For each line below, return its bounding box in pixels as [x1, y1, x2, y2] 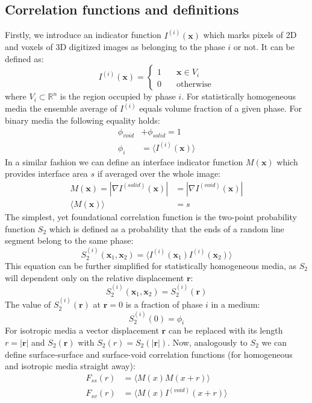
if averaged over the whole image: [97, 167, 220, 180]
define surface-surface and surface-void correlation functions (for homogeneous [5, 347, 293, 360]
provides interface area [5, 167, 88, 180]
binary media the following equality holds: [5, 114, 160, 127]
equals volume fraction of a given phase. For [139, 102, 302, 115]
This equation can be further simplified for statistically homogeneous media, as [5, 259, 296, 271]
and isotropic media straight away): [5, 360, 136, 372]
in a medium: [211, 298, 260, 311]
